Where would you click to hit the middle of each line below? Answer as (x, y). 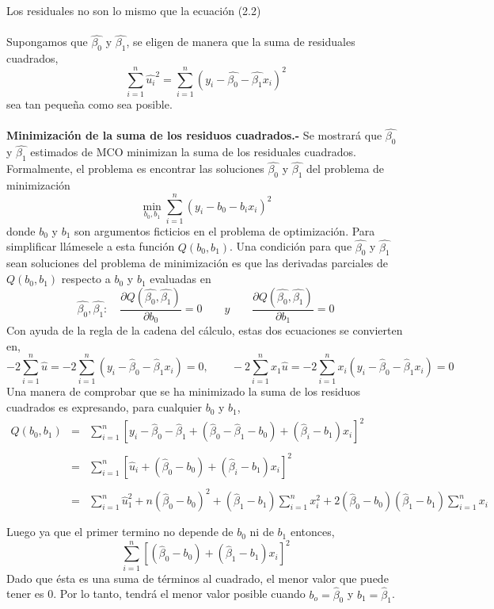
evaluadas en (180, 279)
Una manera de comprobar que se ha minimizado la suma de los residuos (183, 391)
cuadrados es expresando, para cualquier (104, 407)
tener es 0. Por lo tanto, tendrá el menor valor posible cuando (156, 594)
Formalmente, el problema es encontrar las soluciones (135, 169)
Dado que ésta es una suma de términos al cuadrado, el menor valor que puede (198, 578)
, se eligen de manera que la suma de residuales (241, 42)
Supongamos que (47, 42)
